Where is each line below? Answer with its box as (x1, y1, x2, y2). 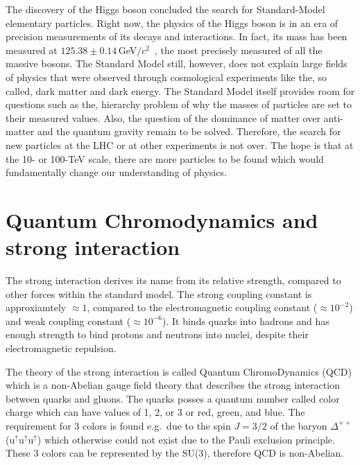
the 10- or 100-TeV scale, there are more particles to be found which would (6, 151, 324, 166)
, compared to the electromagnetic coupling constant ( (87, 300, 318, 315)
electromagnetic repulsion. (6, 341, 117, 355)
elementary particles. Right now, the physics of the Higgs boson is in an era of (6, 15, 338, 30)
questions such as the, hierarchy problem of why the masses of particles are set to (6, 97, 352, 112)
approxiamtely (6, 300, 67, 315)
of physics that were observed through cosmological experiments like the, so (6, 69, 327, 84)
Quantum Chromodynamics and (6, 205, 318, 234)
